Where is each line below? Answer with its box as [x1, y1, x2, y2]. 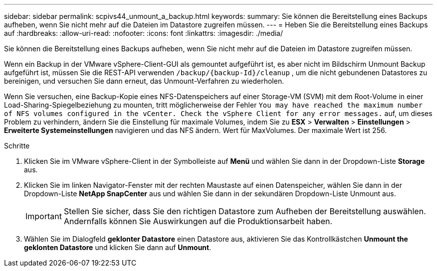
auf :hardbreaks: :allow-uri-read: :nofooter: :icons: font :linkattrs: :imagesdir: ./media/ [4, 29, 283, 37]
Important [25, 211, 62, 221]
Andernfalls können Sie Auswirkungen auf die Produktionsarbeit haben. [63, 216, 333, 226]
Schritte [4, 141, 30, 150]
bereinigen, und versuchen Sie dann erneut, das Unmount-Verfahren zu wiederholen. [4, 77, 284, 85]
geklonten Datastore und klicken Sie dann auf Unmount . [24, 243, 212, 252]
